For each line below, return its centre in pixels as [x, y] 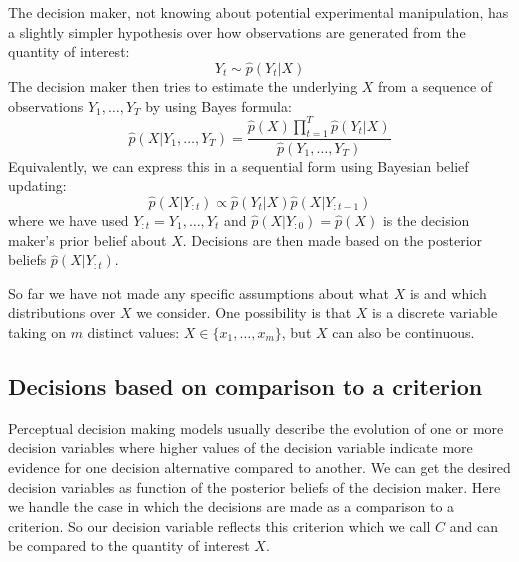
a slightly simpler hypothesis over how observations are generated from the [237, 31]
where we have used [68, 219]
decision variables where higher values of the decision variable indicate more [240, 447]
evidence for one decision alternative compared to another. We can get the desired [259, 466]
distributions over [62, 312]
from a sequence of [435, 86]
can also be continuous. [403, 331]
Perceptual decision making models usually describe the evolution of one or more [256, 427]
